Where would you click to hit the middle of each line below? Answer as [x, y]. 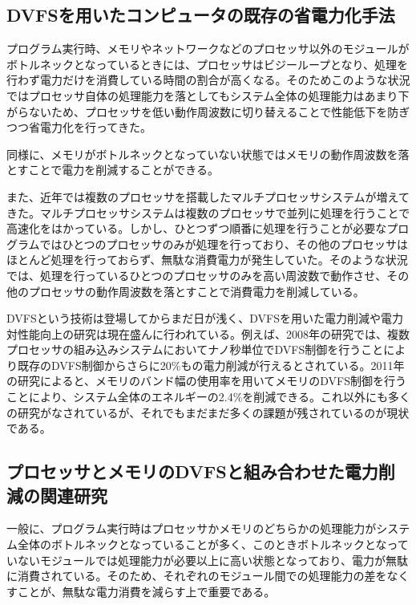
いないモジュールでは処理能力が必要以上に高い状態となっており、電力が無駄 [207, 560]
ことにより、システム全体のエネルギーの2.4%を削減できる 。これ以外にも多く [209, 397]
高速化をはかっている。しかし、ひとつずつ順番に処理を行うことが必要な [197, 228]
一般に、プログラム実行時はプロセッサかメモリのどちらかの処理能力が [192, 528]
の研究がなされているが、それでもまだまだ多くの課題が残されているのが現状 [208, 412]
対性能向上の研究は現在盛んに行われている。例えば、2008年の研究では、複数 [208, 333]
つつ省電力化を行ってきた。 [79, 127]
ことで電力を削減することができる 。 [123, 170]
